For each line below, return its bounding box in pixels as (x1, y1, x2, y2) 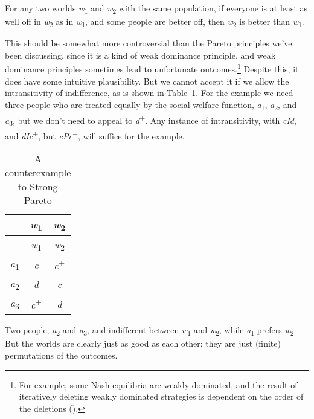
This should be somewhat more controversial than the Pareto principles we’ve (5, 37, 292, 50)
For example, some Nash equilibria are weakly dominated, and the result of (19, 378, 298, 391)
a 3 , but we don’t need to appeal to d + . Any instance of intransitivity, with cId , (5, 112, 296, 128)
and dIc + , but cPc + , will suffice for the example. (5, 127, 185, 142)
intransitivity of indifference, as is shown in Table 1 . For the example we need (5, 86, 293, 99)
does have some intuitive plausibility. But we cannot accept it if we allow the (5, 74, 289, 87)
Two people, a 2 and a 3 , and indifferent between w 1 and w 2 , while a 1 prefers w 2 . (5, 324, 296, 338)
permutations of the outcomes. (5, 348, 118, 361)
